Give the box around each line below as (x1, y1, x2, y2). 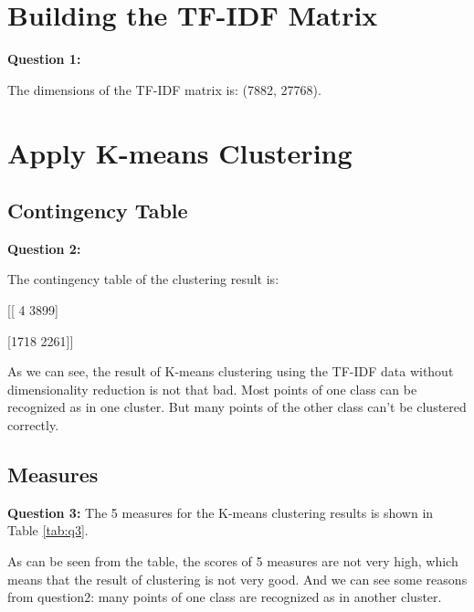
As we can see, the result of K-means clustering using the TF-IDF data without (7, 362, 454, 381)
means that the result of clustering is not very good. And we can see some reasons (7, 569, 468, 588)
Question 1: (7, 49, 81, 69)
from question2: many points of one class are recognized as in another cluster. (7, 587, 442, 607)
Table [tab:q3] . (7, 521, 89, 540)
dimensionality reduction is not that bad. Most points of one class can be (7, 379, 417, 398)
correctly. (7, 416, 59, 435)
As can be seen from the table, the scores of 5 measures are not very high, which (7, 552, 458, 571)
